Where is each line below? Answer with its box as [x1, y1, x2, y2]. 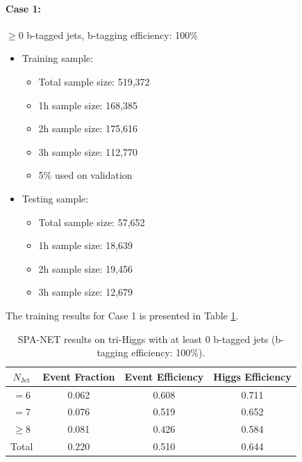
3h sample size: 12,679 [38, 285, 133, 299]
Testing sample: [22, 191, 89, 205]
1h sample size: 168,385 [38, 97, 138, 112]
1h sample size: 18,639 [38, 238, 133, 253]
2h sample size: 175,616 [38, 121, 138, 136]
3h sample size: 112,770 [38, 144, 138, 159]
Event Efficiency [124, 369, 204, 383]
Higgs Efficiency [213, 369, 292, 383]
